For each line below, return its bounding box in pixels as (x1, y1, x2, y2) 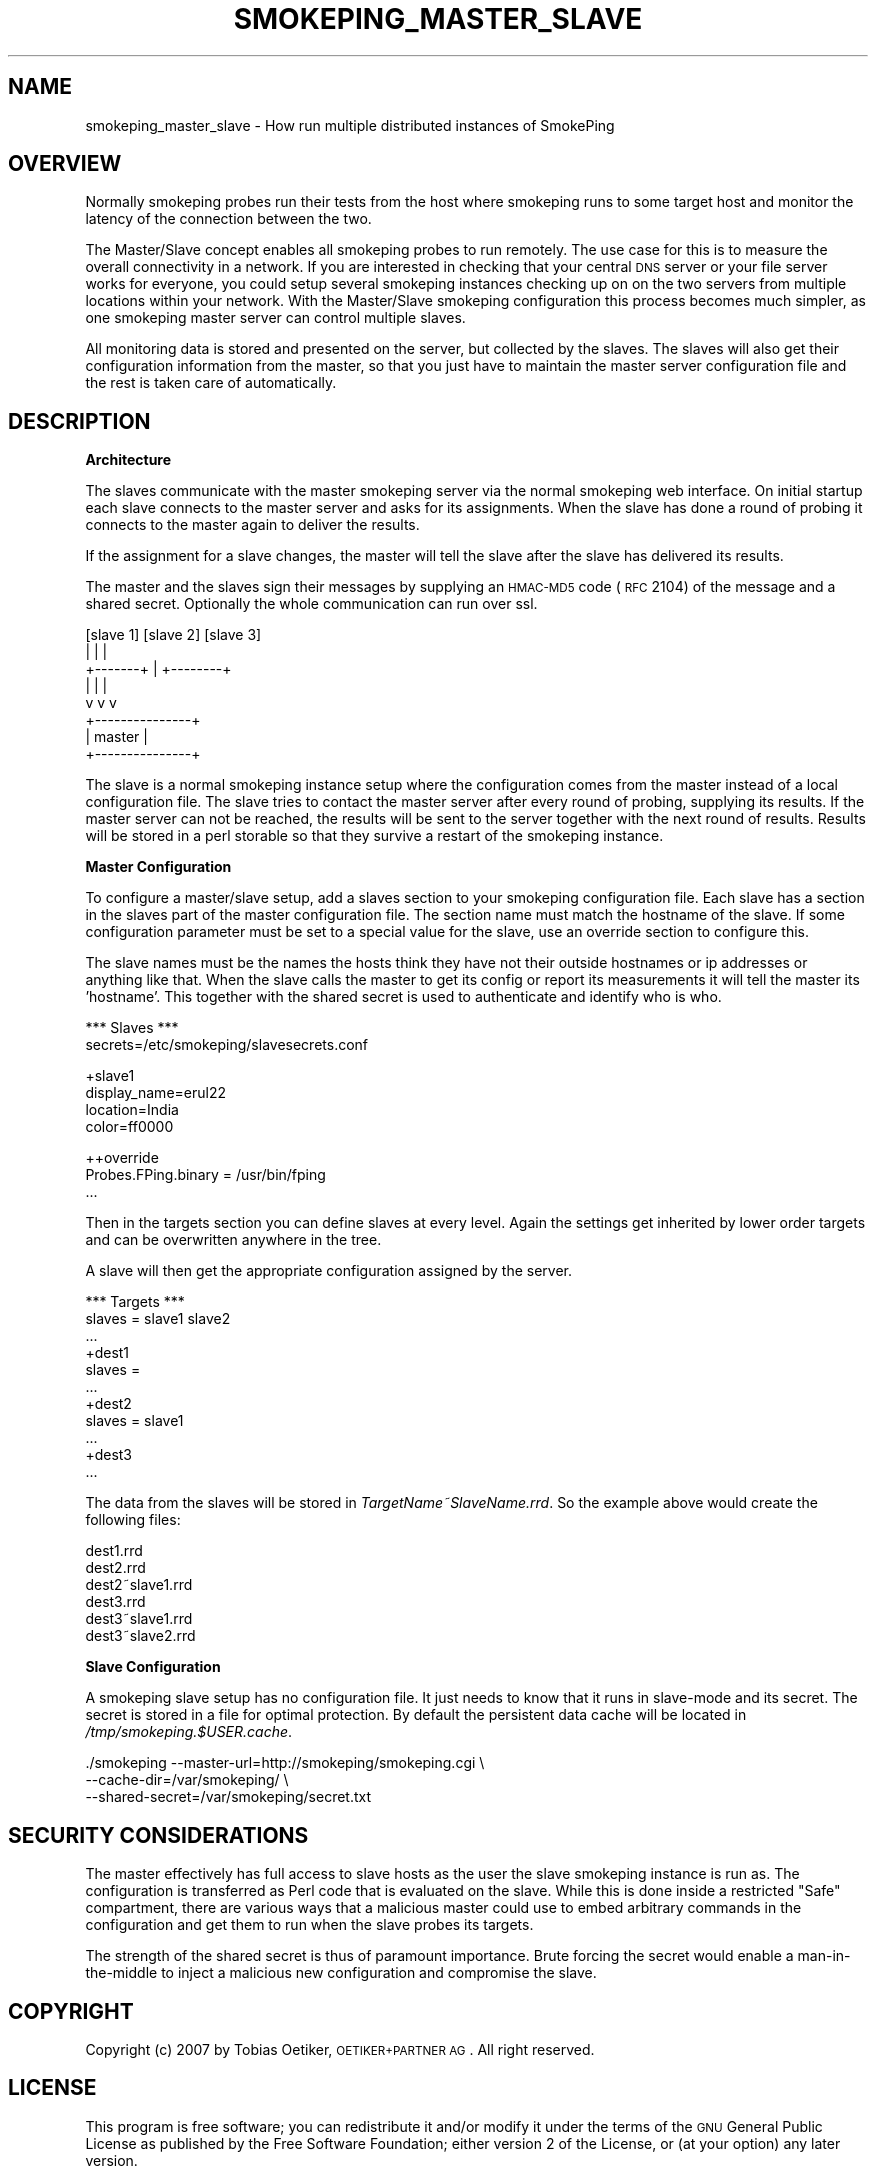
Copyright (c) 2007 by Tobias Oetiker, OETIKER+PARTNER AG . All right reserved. (85, 2040, 595, 2058)
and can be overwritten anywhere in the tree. (85, 1231, 382, 1249)
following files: (85, 1511, 181, 1529)
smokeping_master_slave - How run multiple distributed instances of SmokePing (85, 116, 615, 134)
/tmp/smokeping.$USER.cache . (85, 1723, 293, 1741)
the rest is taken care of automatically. (85, 374, 337, 392)
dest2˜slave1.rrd (85, 1576, 193, 1594)
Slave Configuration (85, 1658, 221, 1676)
